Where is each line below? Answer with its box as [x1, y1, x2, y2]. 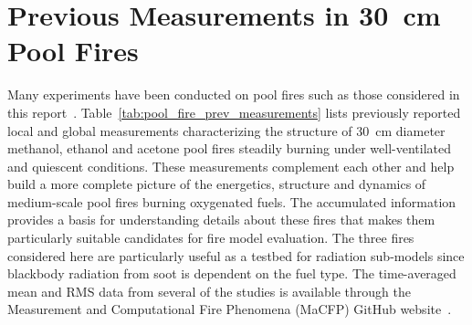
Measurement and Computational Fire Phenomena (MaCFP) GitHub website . [7, 299, 452, 319]
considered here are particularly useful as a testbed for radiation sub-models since [7, 246, 465, 265]
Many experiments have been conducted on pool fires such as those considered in [7, 85, 460, 104]
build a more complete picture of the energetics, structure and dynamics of [7, 174, 426, 194]
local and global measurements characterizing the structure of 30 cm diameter [7, 121, 446, 140]
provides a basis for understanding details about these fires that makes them [7, 210, 435, 229]
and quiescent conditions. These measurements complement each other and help [7, 156, 455, 175]
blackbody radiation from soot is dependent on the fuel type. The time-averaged [7, 264, 456, 283]
